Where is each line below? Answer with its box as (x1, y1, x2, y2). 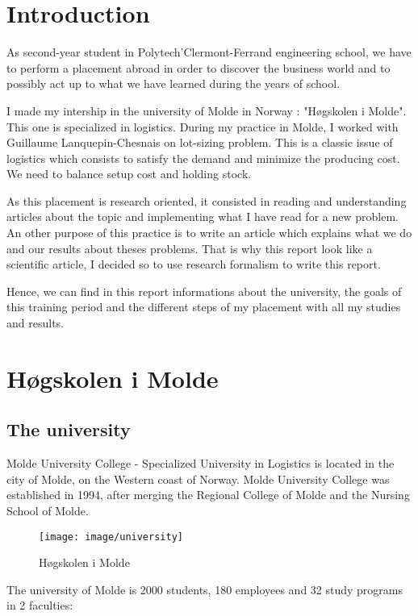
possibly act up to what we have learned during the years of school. (6, 75, 341, 92)
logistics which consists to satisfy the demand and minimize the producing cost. (6, 149, 400, 166)
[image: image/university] (39, 531, 183, 543)
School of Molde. (6, 502, 89, 518)
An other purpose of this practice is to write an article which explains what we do (6, 224, 412, 241)
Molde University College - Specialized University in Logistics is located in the (6, 455, 395, 472)
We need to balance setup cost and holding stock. (6, 165, 252, 182)
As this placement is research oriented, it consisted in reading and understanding (6, 192, 407, 209)
